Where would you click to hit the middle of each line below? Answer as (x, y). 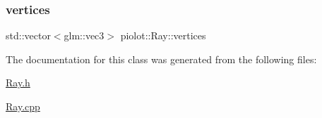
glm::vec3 (84, 35)
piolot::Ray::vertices (163, 35)
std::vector (28, 35)
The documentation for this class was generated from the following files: (161, 59)
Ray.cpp (23, 106)
